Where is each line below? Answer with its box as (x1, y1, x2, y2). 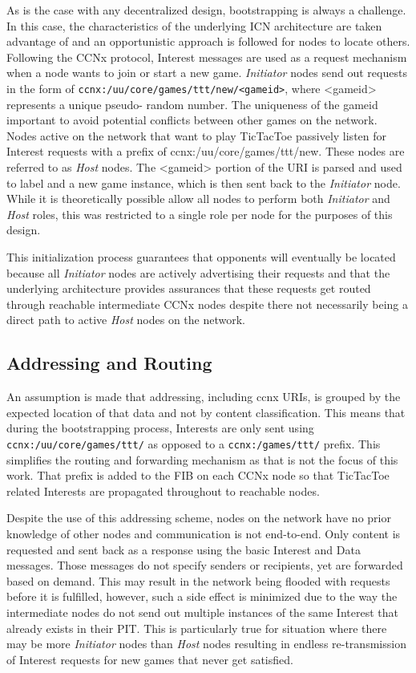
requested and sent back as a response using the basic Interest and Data (6, 541, 361, 557)
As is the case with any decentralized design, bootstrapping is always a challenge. (6, 2, 406, 18)
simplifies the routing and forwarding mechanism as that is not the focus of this (6, 451, 398, 468)
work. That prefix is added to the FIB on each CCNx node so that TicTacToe (6, 467, 390, 484)
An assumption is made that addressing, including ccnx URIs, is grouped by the (6, 388, 401, 405)
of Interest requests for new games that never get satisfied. (6, 651, 293, 667)
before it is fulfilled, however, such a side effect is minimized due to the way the (6, 588, 398, 605)
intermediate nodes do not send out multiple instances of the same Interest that (6, 603, 398, 620)
